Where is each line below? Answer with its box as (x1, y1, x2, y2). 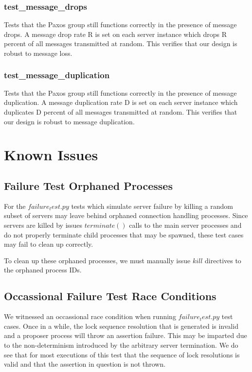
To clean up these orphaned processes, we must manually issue (4, 255, 191, 265)
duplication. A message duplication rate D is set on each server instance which (4, 97, 238, 107)
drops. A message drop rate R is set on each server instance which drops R (4, 29, 227, 39)
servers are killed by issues (4, 220, 83, 230)
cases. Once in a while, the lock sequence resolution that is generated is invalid (4, 321, 238, 331)
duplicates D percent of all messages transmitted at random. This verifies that (4, 107, 237, 117)
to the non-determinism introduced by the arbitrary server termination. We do (4, 339, 238, 350)
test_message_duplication (4, 68, 110, 81)
